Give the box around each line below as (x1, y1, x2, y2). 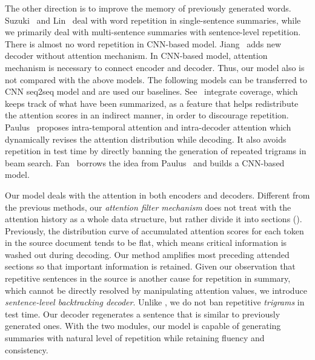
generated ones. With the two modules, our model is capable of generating (5, 319, 281, 332)
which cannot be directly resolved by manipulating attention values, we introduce (5, 284, 307, 296)
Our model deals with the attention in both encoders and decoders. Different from (5, 188, 310, 201)
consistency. (5, 343, 48, 356)
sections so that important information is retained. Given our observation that (5, 260, 296, 273)
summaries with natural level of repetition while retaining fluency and (5, 331, 265, 344)
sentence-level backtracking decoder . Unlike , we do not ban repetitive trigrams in (5, 296, 305, 308)
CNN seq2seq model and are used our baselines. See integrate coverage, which (5, 85, 298, 98)
